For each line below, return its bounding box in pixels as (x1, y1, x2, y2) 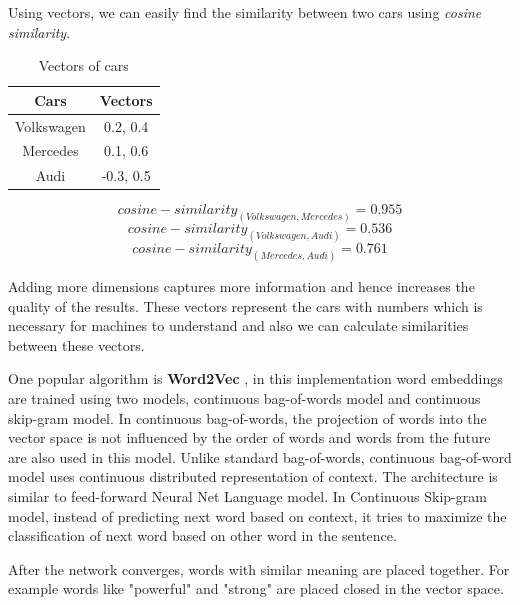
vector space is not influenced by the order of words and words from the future (8, 427, 491, 448)
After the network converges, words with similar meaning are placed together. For (8, 558, 510, 579)
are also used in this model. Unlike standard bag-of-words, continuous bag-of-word (8, 446, 512, 467)
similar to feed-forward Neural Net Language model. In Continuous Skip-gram (8, 485, 487, 506)
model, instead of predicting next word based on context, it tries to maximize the (8, 505, 507, 526)
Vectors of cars (38, 55, 129, 76)
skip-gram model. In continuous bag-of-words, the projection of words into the (8, 407, 487, 428)
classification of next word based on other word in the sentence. (8, 525, 397, 546)
